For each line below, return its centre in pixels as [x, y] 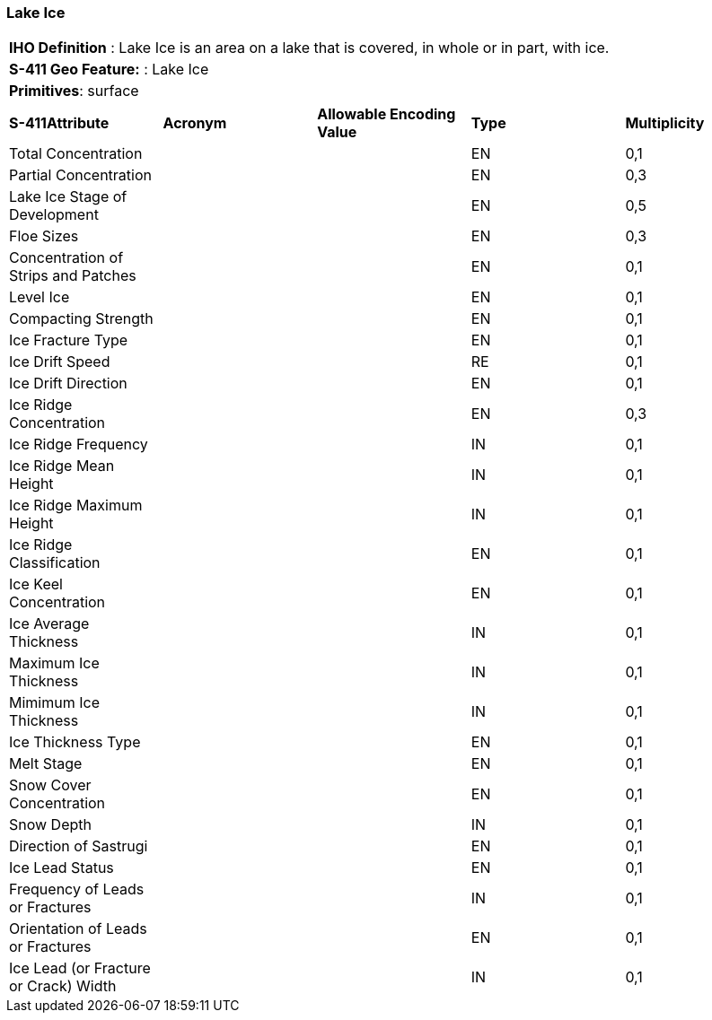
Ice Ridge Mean [62, 466]
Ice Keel [36, 584]
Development [54, 215]
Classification [55, 563]
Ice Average [49, 624]
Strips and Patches [73, 276]
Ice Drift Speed [60, 362]
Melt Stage [46, 764]
